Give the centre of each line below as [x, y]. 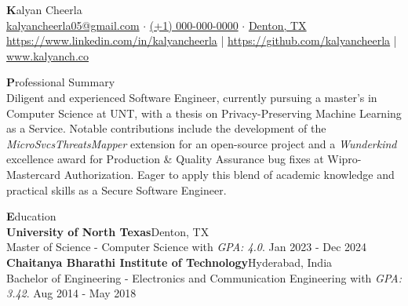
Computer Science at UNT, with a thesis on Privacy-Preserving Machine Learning [204, 113]
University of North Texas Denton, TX [108, 231]
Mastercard [33, 174]
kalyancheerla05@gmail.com [73, 25]
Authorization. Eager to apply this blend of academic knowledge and [229, 174]
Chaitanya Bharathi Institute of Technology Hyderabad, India [169, 262]
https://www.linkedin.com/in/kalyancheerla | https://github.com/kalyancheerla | [202, 40]
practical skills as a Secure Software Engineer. [117, 189]
